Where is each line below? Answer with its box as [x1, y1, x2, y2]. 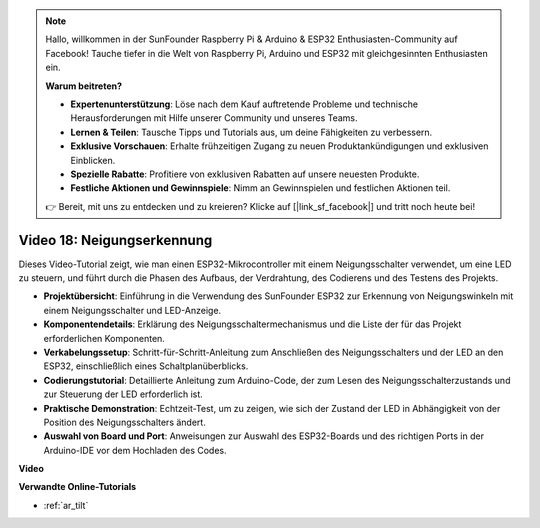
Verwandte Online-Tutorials [18, 481, 137, 493]
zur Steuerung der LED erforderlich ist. [43, 388, 204, 400]
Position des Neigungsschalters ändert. [43, 416, 207, 428]
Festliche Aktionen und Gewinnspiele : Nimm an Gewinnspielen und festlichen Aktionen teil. [70, 182, 451, 194]
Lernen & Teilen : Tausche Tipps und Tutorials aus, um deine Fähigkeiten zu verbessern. [70, 126, 433, 138]
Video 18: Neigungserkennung [18, 231, 213, 249]
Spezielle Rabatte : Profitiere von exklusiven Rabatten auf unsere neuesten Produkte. [70, 168, 420, 180]
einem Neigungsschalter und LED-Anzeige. [43, 304, 222, 316]
